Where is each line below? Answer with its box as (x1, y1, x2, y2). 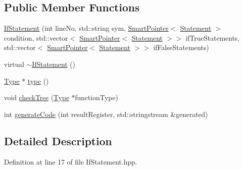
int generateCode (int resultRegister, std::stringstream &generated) (4, 109, 208, 119)
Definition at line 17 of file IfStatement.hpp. (4, 156, 137, 167)
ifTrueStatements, (186, 32, 240, 43)
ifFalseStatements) (153, 42, 209, 53)
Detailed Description (4, 133, 112, 148)
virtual (4, 58, 24, 69)
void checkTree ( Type (4, 92, 69, 103)
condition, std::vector (4, 32, 68, 43)
